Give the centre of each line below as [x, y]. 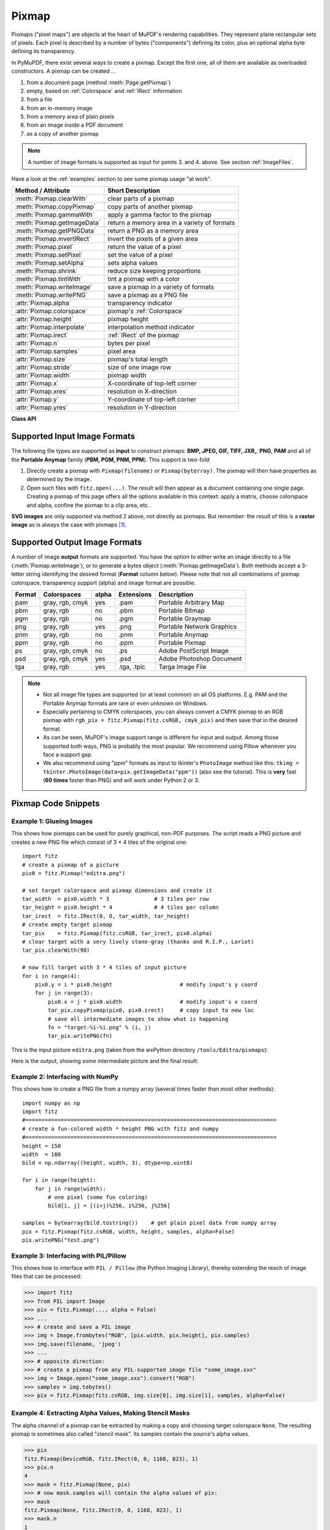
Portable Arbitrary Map [192, 602]
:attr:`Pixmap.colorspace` [51, 311]
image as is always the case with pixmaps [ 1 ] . [69, 525]
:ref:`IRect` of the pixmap [143, 335]
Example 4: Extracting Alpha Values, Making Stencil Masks [101, 1413]
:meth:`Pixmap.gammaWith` [55, 215]
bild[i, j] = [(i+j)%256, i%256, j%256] [109, 1206]
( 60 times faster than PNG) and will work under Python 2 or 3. [121, 780]
